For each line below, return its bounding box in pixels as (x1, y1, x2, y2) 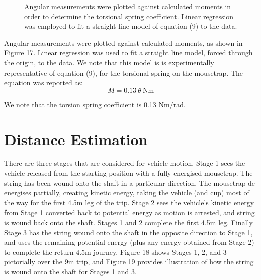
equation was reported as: (4, 77, 83, 88)
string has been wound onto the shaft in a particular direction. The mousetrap (4, 177, 246, 188)
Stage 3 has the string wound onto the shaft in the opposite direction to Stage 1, (4, 227, 253, 237)
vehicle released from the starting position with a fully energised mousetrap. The (4, 168, 253, 178)
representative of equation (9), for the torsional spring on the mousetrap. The (4, 67, 243, 78)
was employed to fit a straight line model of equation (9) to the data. (24, 21, 237, 31)
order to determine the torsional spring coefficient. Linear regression (24, 11, 234, 21)
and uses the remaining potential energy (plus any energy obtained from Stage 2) (4, 237, 254, 247)
